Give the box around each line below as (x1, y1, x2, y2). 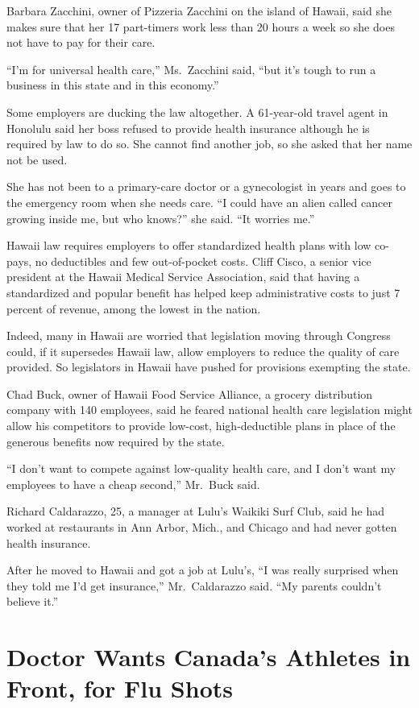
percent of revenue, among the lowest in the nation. (6, 300, 261, 317)
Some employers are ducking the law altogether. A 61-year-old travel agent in (6, 103, 388, 120)
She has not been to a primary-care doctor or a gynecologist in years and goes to (6, 178, 406, 195)
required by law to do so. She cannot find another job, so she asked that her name (6, 135, 413, 152)
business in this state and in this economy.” (6, 77, 219, 93)
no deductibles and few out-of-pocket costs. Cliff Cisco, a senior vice (35, 252, 371, 269)
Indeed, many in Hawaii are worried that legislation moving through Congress (6, 327, 391, 344)
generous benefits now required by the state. (6, 433, 225, 449)
